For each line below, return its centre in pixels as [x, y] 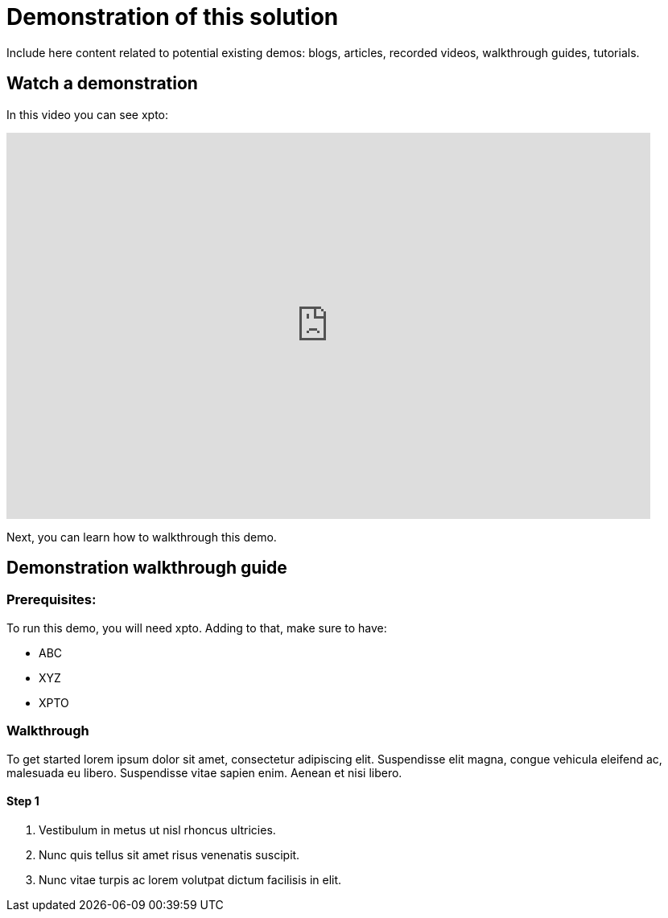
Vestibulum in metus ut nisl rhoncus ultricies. [157, 829]
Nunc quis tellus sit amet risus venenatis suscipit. [169, 854]
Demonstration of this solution [173, 17]
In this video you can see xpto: [88, 114]
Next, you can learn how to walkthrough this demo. [142, 537]
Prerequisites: [52, 600]
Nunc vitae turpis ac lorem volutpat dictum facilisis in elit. [190, 879]
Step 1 [23, 801]
